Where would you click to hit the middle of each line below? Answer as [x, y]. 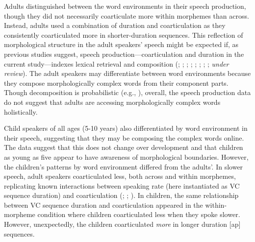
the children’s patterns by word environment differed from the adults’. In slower [124, 166]
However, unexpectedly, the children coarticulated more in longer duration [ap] [122, 224]
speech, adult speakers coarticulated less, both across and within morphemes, [120, 176]
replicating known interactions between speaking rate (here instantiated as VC [122, 185]
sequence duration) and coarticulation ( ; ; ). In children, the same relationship [121, 195]
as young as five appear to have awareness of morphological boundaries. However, [126, 157]
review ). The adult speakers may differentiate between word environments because [127, 73]
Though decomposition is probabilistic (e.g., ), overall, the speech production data [127, 92]
